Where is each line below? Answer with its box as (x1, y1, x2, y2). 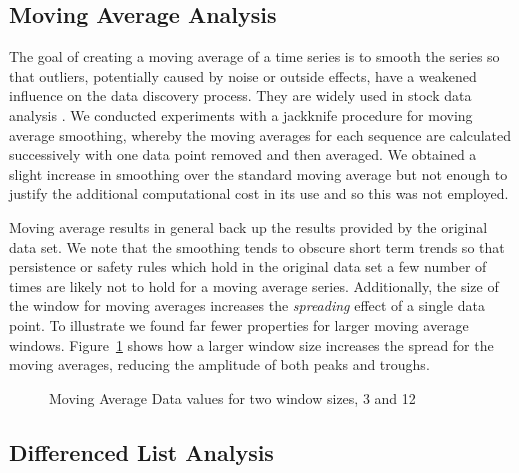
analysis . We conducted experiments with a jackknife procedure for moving (9, 104, 473, 125)
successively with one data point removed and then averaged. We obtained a (9, 144, 477, 165)
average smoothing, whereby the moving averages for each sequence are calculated (9, 124, 512, 145)
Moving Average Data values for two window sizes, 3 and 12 (49, 387, 416, 408)
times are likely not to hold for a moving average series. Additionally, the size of (9, 275, 499, 296)
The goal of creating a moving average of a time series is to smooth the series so (9, 46, 500, 67)
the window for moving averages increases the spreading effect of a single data (9, 295, 485, 316)
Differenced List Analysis (9, 436, 274, 467)
